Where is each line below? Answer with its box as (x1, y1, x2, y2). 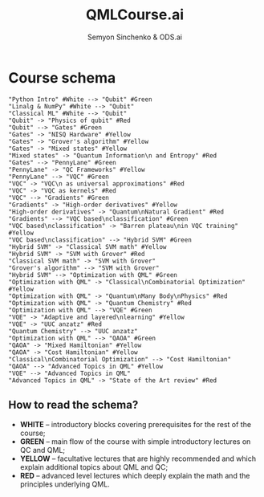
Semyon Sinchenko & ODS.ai (87, 32, 183, 42)
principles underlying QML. (19, 479, 110, 489)
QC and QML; (19, 445, 66, 454)
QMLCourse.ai (85, 6, 185, 24)
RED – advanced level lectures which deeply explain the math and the (19, 471, 250, 480)
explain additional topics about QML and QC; (19, 462, 169, 471)
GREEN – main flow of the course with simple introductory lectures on (19, 436, 251, 446)
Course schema (8, 68, 116, 87)
